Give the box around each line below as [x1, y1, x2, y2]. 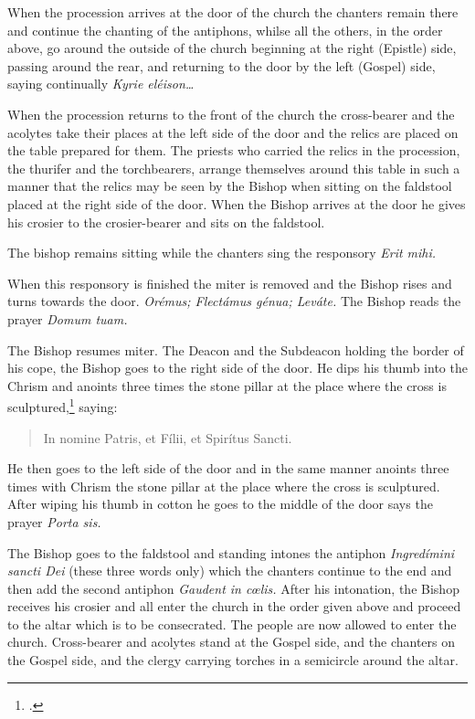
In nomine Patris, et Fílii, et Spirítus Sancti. [43, 428, 292, 447]
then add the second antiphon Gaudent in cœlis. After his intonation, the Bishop [7, 578, 459, 597]
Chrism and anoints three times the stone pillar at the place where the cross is [7, 375, 447, 395]
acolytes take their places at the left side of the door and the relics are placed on [7, 122, 459, 142]
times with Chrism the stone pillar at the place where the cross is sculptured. [7, 476, 440, 495]
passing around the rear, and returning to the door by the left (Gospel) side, [7, 56, 436, 75]
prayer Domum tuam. [7, 309, 128, 328]
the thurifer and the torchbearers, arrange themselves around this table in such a [7, 158, 460, 177]
